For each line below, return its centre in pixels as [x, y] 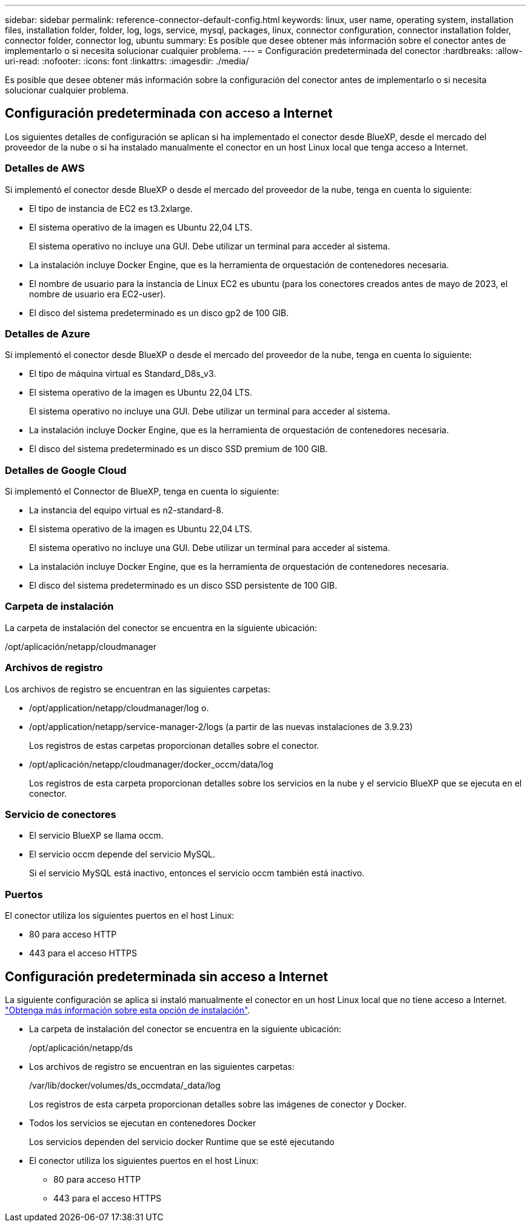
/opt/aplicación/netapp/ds [81, 1047]
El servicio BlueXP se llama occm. [96, 836]
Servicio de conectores [61, 814]
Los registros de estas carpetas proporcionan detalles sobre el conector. [174, 745]
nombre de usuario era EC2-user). [98, 294]
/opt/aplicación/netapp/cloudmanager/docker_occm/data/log [151, 764]
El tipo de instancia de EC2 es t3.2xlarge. [111, 208]
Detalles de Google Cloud [66, 470]
